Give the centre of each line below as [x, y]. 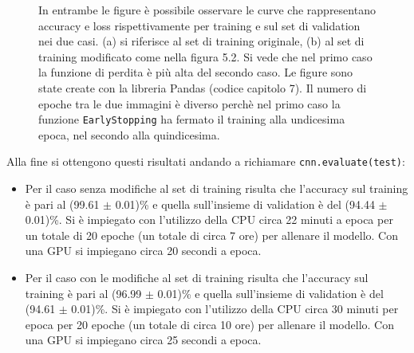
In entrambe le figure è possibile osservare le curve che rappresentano [207, 10]
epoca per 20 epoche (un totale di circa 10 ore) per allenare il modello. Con [209, 324]
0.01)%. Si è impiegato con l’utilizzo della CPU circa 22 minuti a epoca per [209, 220]
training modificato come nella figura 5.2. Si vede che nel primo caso [205, 56]
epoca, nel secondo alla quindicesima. [129, 134]
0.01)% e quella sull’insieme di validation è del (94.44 [245, 204]
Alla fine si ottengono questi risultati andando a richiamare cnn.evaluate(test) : [206, 161]
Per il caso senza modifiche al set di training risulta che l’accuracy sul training [217, 188]
